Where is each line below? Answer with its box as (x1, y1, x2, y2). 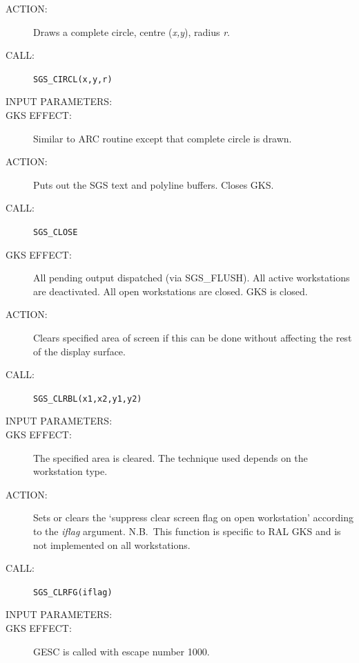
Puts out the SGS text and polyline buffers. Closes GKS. (33, 177, 274, 192)
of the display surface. (33, 344, 126, 358)
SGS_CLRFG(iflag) (33, 587, 113, 597)
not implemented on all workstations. (33, 537, 191, 552)
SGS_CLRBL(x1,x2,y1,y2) (33, 393, 142, 404)
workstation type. (33, 464, 108, 478)
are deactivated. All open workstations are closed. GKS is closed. (33, 283, 308, 298)
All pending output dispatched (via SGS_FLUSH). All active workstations (33, 270, 350, 285)
